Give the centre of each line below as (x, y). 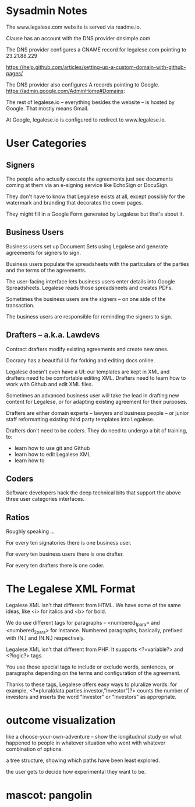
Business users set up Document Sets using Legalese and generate (87, 246)
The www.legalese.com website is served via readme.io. (74, 27)
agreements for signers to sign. (44, 252)
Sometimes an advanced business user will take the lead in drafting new (93, 395)
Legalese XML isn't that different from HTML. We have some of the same (94, 605)
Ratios (18, 517)
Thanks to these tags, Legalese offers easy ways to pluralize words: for (92, 684)
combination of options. (34, 749)
